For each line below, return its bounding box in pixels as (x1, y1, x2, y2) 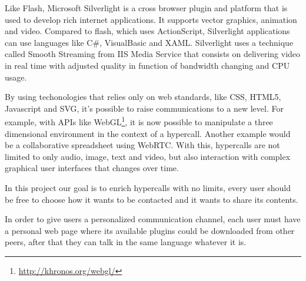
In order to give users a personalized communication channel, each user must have (5, 213, 301, 225)
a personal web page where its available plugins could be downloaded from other (5, 224, 295, 236)
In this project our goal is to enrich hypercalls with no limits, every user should (5, 181, 291, 193)
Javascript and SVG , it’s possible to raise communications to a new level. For (5, 102, 284, 114)
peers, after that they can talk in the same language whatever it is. (5, 236, 247, 248)
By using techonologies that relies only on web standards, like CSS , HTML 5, (5, 91, 281, 103)
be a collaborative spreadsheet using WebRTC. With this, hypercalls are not (5, 139, 280, 151)
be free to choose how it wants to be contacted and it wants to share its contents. (5, 193, 298, 205)
